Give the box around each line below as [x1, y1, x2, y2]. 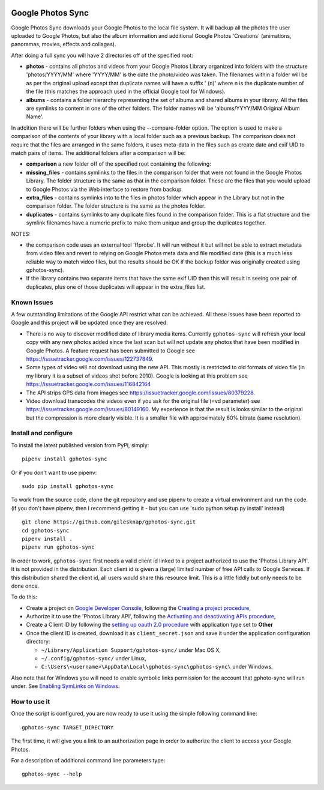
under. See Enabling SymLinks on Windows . [11, 683, 120, 690]
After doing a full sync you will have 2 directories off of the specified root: [11, 52, 193, 59]
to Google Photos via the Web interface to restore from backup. [26, 185, 183, 193]
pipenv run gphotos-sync [22, 544, 95, 550]
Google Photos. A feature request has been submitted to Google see [26, 347, 195, 354]
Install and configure [11, 429, 73, 438]
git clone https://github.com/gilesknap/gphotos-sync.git [22, 519, 196, 525]
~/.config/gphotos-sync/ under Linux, [41, 655, 146, 662]
